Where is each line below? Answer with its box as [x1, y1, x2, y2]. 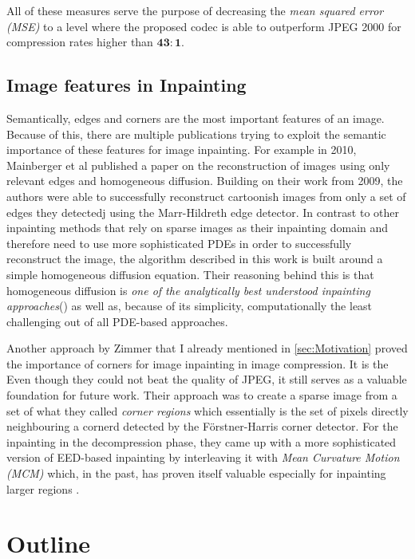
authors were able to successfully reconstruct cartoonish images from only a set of [6, 187, 406, 204]
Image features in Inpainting [6, 73, 247, 97]
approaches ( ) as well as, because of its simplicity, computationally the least [6, 297, 373, 314]
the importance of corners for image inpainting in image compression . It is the [6, 355, 389, 372]
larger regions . [6, 480, 80, 497]
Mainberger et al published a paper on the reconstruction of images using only [6, 156, 390, 173]
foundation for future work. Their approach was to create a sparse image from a [6, 387, 397, 404]
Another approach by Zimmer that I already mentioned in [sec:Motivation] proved [6, 340, 408, 356]
